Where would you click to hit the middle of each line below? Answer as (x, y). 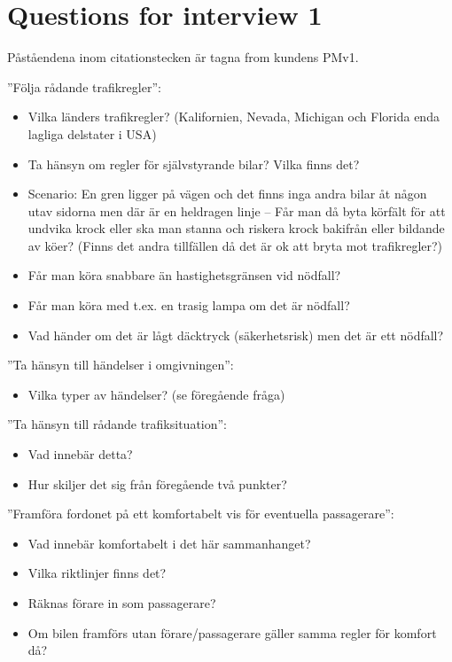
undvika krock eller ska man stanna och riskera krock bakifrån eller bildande (236, 228)
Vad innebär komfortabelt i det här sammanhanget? (169, 543)
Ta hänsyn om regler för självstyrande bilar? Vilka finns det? (194, 164)
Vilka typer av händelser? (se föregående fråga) (156, 394)
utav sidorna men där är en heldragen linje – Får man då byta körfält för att (237, 210)
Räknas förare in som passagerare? (122, 603)
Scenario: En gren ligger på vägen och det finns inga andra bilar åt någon (227, 194)
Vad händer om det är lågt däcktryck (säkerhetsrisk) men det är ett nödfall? (236, 335)
